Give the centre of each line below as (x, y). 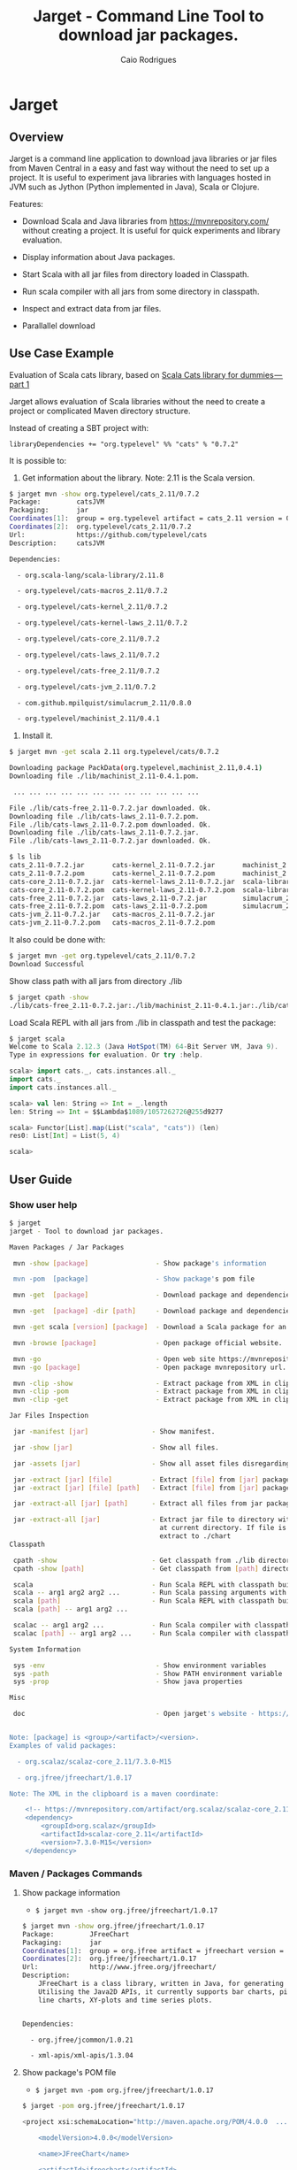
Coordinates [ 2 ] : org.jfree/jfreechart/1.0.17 (109, 1959)
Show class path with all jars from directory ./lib (96, 981)
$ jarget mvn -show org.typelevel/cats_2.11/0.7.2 (104, 494)
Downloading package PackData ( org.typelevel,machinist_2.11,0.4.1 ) (136, 768)
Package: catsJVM (57, 502)
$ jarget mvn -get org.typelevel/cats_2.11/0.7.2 (103, 956)
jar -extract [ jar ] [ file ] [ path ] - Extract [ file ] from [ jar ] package (152, 1488)
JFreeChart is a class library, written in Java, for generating (161, 1984)
